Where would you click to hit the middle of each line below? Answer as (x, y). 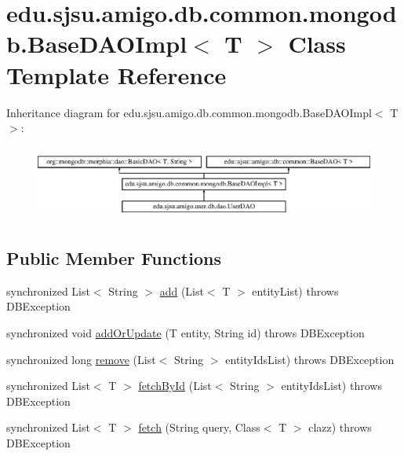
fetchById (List (175, 386)
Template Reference (116, 74)
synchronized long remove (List (81, 359)
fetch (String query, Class (199, 427)
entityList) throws (295, 291)
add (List (182, 291)
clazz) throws (340, 427)
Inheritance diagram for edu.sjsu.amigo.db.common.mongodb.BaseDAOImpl (189, 112)
